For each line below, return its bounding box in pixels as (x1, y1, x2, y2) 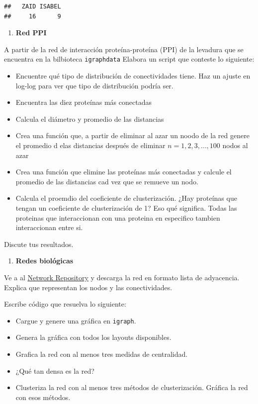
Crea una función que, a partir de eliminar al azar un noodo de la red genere (15, 130, 250, 141)
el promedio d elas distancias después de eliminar (15, 140, 166, 150)
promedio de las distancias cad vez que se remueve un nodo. (15, 176, 198, 186)
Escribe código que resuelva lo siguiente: (4, 299, 126, 309)
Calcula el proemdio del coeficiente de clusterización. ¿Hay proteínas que (15, 193, 237, 203)
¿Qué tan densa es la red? (15, 365, 94, 376)
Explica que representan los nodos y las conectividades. (4, 282, 172, 292)
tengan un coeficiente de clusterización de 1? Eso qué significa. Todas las (15, 202, 237, 213)
